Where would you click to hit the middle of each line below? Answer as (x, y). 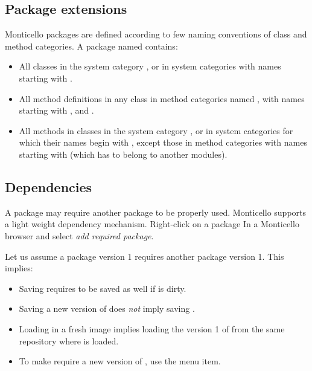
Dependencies (49, 186)
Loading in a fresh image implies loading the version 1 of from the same (152, 328)
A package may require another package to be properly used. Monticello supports (156, 212)
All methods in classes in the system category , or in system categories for (156, 130)
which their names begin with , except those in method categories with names (163, 142)
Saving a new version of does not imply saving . (107, 308)
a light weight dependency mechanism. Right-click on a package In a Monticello (152, 224)
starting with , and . (56, 110)
